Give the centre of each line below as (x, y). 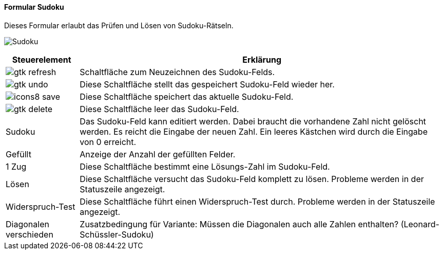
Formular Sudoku (34, 7)
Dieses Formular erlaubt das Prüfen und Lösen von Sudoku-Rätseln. (119, 25)
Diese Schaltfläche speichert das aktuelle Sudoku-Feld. (187, 96)
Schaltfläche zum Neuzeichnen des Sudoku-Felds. (177, 72)
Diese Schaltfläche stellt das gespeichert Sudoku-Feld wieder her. (207, 84)
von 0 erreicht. (108, 142)
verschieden (30, 234)
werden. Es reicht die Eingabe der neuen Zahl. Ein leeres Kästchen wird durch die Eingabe (254, 131)
